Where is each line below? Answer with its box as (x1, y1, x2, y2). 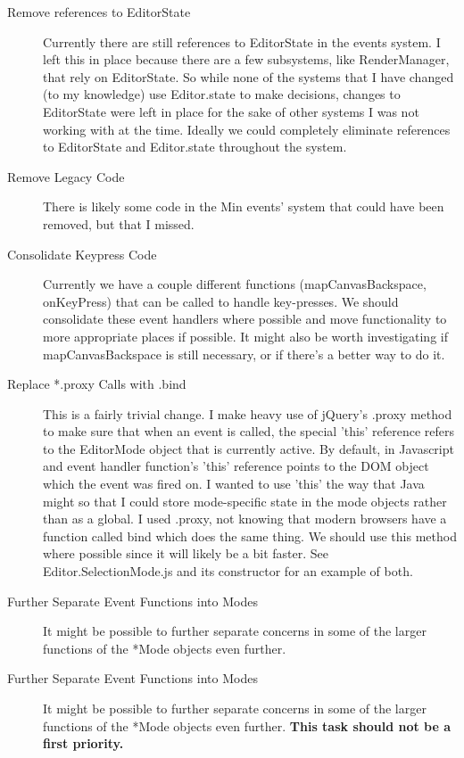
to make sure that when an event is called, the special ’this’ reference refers (43, 422, 454, 441)
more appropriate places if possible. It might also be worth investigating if (43, 326, 448, 345)
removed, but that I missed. (43, 214, 195, 233)
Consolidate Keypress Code (7, 244, 157, 263)
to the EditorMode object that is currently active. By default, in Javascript (43, 439, 454, 457)
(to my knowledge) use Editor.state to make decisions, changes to (43, 85, 401, 103)
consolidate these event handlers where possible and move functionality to (43, 309, 447, 328)
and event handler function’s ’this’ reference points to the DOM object (43, 457, 429, 475)
